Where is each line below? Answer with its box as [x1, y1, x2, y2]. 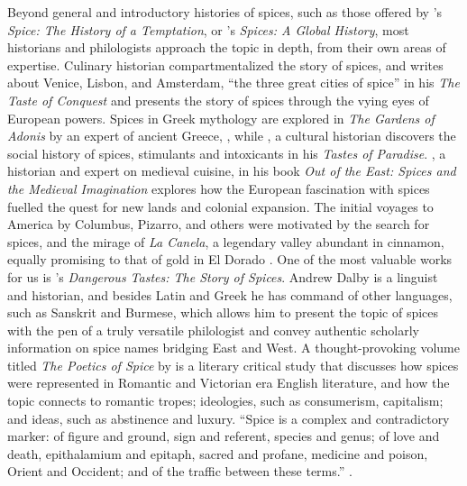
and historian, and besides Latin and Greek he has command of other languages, [7, 285, 453, 304]
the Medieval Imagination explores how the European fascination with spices [7, 179, 430, 197]
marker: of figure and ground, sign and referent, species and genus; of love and [7, 426, 440, 445]
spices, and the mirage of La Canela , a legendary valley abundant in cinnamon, [7, 232, 444, 251]
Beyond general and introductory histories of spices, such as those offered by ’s [7, 3, 443, 21]
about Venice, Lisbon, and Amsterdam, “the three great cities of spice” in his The [7, 73, 460, 92]
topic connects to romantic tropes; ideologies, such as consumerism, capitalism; [7, 391, 444, 410]
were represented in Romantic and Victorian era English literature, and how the [7, 373, 450, 392]
